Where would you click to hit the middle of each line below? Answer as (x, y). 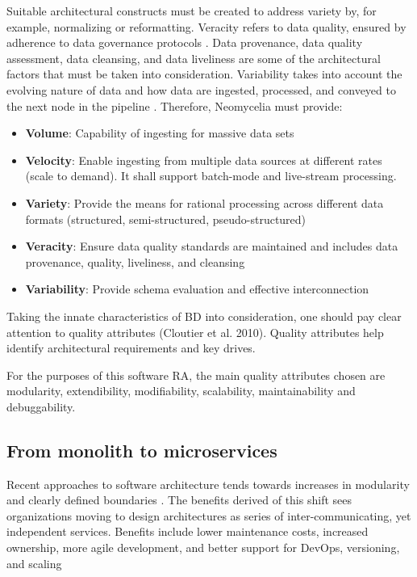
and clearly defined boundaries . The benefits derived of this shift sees (179, 500)
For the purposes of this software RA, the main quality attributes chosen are (196, 375)
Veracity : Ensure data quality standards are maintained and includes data (212, 246)
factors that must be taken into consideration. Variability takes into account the (204, 74)
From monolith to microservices (142, 450)
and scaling (34, 563)
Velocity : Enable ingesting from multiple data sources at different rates (204, 160)
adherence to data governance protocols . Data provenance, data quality (185, 42)
